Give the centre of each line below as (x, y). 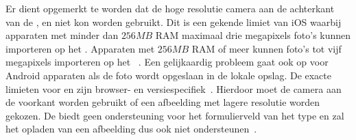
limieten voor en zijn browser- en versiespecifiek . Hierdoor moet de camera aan (174, 88)
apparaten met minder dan (62, 35)
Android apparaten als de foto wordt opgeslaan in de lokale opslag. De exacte (168, 75)
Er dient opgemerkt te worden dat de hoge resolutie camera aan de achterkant (170, 8)
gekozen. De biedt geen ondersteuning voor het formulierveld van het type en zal (175, 115)
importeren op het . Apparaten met (80, 48)
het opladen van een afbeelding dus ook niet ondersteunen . (131, 129)
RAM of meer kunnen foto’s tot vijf (266, 48)
